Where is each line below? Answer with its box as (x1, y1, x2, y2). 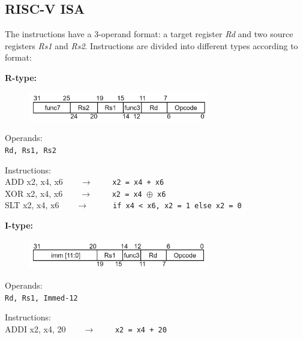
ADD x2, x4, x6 (5, 175, 63, 188)
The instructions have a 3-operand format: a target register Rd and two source (5, 28, 293, 40)
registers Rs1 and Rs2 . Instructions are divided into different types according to (5, 39, 298, 52)
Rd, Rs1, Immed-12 (5, 293, 78, 302)
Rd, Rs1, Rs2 (5, 146, 56, 155)
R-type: (5, 71, 37, 83)
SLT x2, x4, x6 (5, 199, 59, 211)
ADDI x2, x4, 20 (5, 322, 66, 335)
